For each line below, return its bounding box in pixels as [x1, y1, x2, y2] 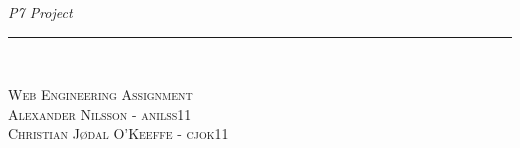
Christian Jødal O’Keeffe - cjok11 [8, 123, 229, 144]
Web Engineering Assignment [8, 84, 193, 105]
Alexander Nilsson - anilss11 [8, 103, 192, 124]
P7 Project [8, 2, 73, 22]
